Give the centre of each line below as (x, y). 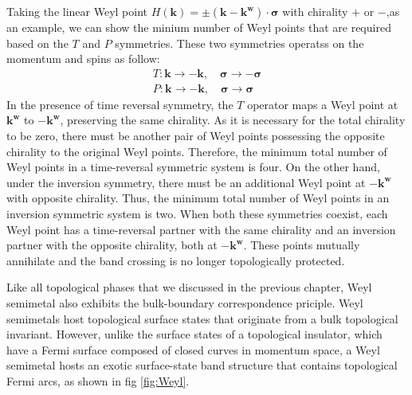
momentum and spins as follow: (83, 59)
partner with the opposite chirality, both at (112, 245)
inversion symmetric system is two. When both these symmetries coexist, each (197, 213)
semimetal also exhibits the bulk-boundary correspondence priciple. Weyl (185, 302)
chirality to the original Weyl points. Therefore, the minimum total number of (197, 151)
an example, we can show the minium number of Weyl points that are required (199, 27)
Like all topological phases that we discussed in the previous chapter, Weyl (189, 287)
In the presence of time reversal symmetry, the (120, 104)
